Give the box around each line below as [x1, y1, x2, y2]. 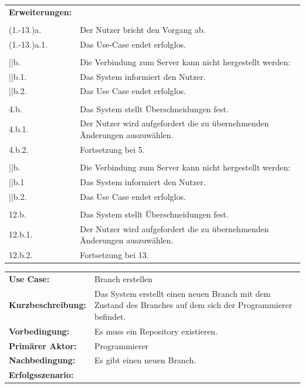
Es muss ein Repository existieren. [94, 325, 218, 337]
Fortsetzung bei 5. [80, 143, 145, 155]
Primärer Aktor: [9, 339, 77, 352]
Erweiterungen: [9, 5, 72, 18]
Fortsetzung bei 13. [80, 249, 149, 260]
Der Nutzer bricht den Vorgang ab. [80, 23, 206, 35]
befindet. [94, 310, 126, 322]
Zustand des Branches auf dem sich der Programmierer [94, 299, 292, 311]
